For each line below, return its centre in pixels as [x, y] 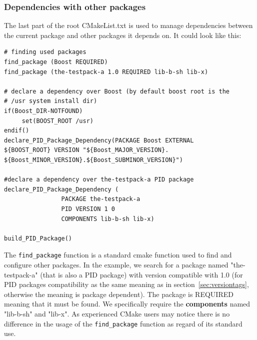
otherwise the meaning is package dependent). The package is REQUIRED [119, 294]
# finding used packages [45, 52]
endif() [17, 131]
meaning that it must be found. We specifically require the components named [127, 304]
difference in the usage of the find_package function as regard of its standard [123, 323]
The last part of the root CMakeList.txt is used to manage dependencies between [128, 25]
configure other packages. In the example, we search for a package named [116, 264]
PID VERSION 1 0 [88, 209]
